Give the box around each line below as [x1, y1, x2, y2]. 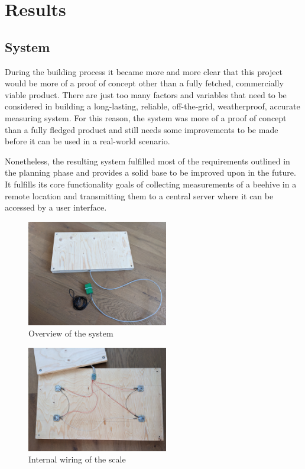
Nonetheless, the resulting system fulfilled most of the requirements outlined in [5, 154, 290, 167]
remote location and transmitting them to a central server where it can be [5, 189, 274, 202]
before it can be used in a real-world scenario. [5, 135, 170, 147]
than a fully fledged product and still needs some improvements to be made [5, 123, 278, 135]
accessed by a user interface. [5, 201, 107, 214]
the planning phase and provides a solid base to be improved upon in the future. [5, 166, 296, 179]
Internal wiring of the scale [28, 453, 126, 465]
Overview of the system [28, 327, 113, 339]
